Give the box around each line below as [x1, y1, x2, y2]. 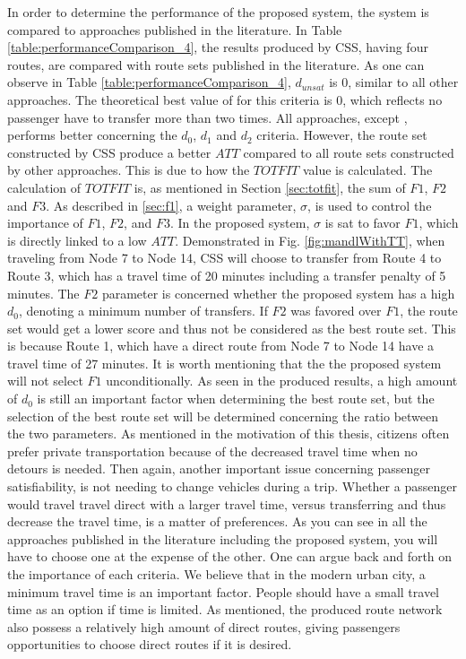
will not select [7, 371, 83, 390]
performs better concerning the [7, 126, 177, 144]
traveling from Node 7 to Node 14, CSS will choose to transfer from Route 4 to [7, 248, 442, 267]
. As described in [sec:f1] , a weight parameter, [46, 195, 297, 214]
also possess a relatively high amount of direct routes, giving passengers [7, 617, 401, 636]
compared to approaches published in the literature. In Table [7, 20, 342, 39]
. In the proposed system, [169, 213, 310, 232]
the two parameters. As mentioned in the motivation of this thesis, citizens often [7, 424, 450, 443]
